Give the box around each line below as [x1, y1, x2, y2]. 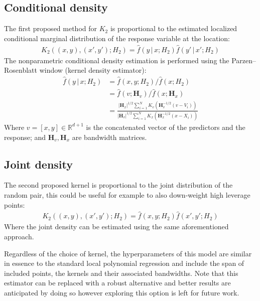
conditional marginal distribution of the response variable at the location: [4, 33, 230, 43]
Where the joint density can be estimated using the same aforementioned [4, 221, 229, 232]
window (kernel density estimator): [39, 65, 147, 75]
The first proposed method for [4, 23, 97, 34]
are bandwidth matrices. [72, 131, 147, 142]
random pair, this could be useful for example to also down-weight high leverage [4, 189, 250, 200]
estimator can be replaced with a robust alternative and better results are [4, 277, 231, 288]
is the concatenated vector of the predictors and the [86, 121, 245, 132]
